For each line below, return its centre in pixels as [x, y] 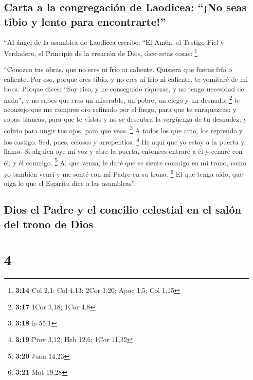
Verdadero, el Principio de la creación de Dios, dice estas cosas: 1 [101, 52]
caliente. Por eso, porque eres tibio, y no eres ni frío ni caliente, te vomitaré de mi [126, 79]
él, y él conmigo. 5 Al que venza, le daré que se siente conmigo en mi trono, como [125, 162]
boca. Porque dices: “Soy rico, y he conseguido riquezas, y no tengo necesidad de [124, 88]
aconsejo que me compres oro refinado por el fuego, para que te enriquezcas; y [120, 109]
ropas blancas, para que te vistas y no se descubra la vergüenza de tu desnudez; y [126, 119]
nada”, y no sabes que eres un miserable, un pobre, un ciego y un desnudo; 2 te [122, 99]
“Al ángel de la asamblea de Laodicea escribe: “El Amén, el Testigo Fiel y [114, 42]
